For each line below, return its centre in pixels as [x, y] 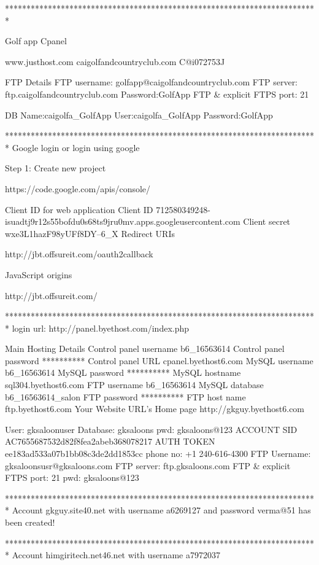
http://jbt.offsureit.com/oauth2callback [79, 254]
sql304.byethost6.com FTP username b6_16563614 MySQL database [134, 385]
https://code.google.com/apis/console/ [78, 188]
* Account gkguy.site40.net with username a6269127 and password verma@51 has [158, 510]
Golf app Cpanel [36, 41]
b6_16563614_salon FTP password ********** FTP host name [125, 396]
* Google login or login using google [72, 147]
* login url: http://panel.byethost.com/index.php [97, 328]
